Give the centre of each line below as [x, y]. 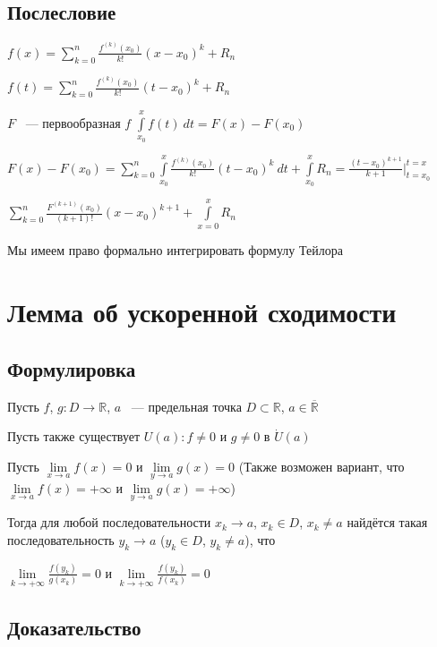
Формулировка [72, 368]
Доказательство [74, 627]
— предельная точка [186, 406]
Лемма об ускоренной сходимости [202, 312]
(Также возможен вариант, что [321, 466]
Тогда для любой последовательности [109, 522]
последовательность [61, 539]
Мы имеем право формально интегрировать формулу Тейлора [175, 250]
